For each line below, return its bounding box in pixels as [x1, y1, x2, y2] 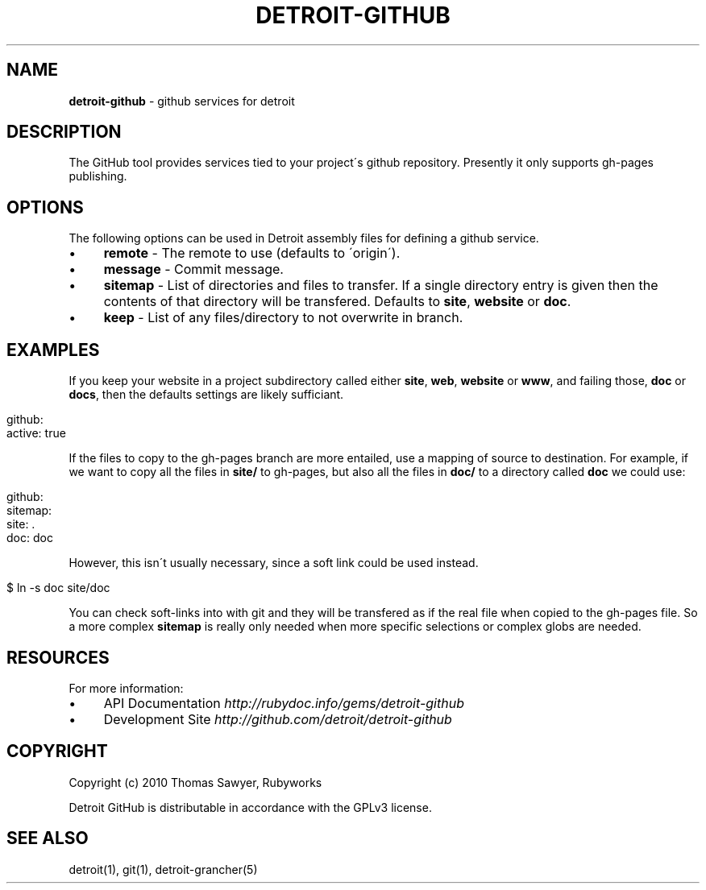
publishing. [69, 169, 127, 184]
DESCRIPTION [6, 122, 122, 143]
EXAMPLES [6, 339, 100, 360]
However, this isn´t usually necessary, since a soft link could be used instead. [69, 556, 479, 570]
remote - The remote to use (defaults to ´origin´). [103, 245, 401, 262]
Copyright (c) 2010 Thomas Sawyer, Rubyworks [69, 775, 322, 789]
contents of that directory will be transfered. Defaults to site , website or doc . [103, 293, 571, 310]
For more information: [69, 681, 184, 695]
